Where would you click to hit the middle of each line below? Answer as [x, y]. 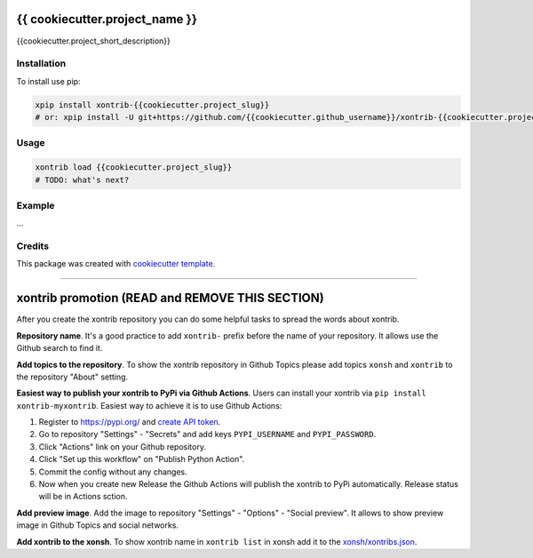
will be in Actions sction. [83, 497]
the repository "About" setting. [72, 377]
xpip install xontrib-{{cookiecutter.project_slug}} [152, 105]
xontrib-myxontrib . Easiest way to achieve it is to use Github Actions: [149, 405]
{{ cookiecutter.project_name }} [107, 19]
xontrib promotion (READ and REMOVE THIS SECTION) [170, 298]
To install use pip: [48, 81]
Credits [32, 246]
